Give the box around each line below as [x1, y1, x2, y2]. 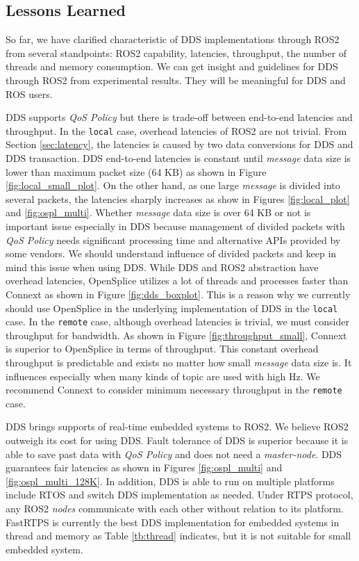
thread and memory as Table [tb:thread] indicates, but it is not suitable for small [6, 528, 351, 543]
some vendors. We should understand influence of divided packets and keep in [6, 246, 337, 261]
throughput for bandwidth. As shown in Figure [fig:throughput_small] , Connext [6, 327, 347, 342]
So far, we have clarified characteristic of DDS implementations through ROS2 [6, 32, 340, 47]
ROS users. [6, 86, 53, 101]
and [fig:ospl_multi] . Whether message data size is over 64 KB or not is [6, 205, 311, 220]
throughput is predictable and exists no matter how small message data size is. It [6, 355, 352, 370]
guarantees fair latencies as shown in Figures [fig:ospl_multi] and [6, 460, 283, 475]
